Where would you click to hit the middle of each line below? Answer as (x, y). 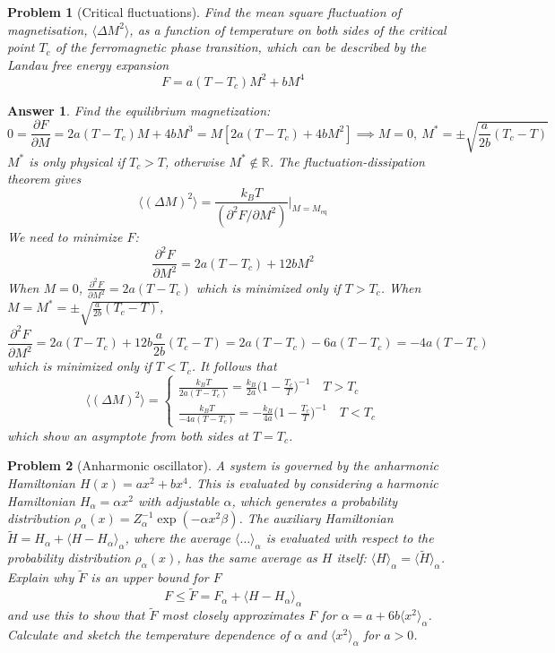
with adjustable (178, 500)
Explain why (41, 577)
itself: (351, 558)
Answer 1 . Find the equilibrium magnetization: (139, 110)
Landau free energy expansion (88, 64)
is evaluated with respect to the (350, 538)
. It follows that (234, 366)
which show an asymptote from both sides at (128, 435)
